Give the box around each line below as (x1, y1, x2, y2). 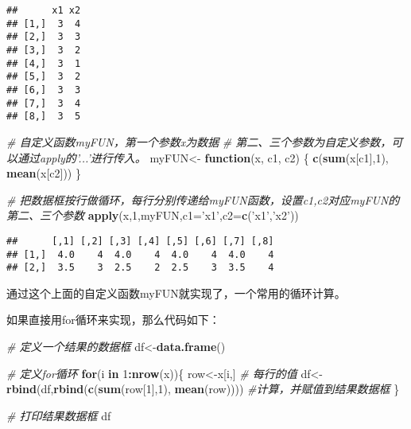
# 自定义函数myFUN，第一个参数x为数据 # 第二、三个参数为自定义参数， (6, 133, 392, 150)
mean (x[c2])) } (6, 165, 81, 181)
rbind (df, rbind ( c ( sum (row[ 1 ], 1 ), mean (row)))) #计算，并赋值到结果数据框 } (6, 380, 400, 397)
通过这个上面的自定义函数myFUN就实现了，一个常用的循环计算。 (6, 284, 346, 301)
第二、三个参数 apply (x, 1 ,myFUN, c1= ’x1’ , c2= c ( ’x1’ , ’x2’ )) (6, 207, 299, 224)
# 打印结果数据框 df (6, 407, 111, 423)
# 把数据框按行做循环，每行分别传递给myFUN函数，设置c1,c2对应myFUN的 (6, 191, 400, 208)
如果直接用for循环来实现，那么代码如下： (6, 311, 220, 328)
